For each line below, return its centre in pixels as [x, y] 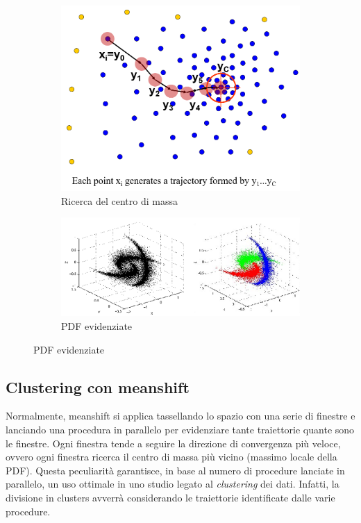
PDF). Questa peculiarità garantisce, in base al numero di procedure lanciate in [175, 470]
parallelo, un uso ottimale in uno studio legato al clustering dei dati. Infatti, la [173, 484]
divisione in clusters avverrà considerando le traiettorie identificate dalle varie [170, 497]
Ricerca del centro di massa [119, 200]
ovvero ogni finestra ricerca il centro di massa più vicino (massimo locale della [171, 457]
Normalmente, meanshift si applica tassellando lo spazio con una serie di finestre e [180, 416]
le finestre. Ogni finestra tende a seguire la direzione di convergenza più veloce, [173, 443]
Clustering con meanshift [98, 387]
